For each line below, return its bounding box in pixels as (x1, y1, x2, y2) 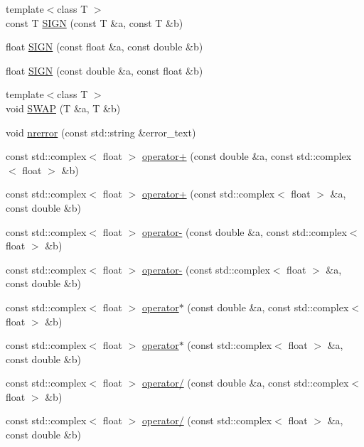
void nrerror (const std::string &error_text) (6, 124, 196, 139)
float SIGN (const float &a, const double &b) (6, 39, 203, 54)
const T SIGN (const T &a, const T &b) (6, 15, 183, 30)
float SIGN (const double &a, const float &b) (6, 63, 203, 77)
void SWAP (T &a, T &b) (6, 100, 121, 115)
